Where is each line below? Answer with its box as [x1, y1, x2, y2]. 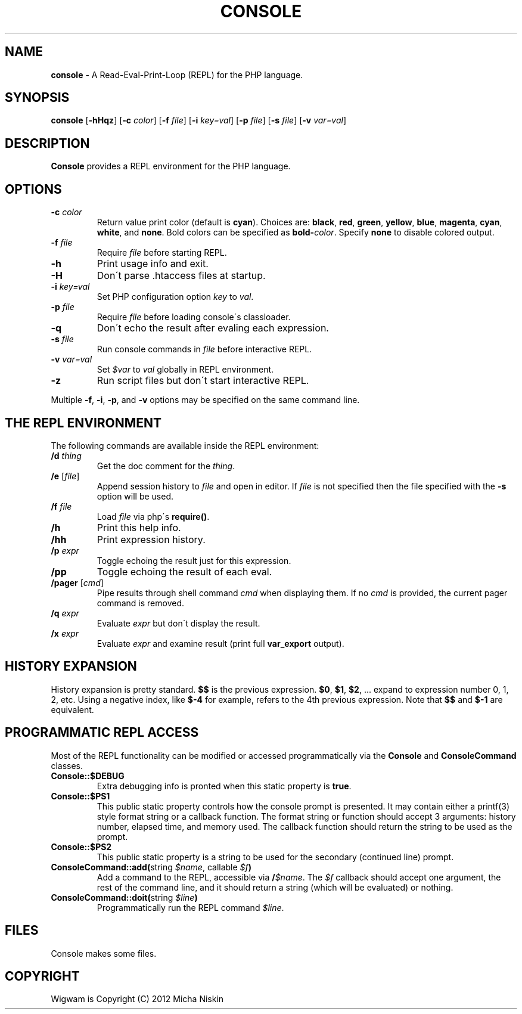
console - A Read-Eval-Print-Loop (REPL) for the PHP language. [51, 69, 303, 80]
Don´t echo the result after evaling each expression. [97, 322, 329, 334]
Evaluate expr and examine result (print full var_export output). [97, 638, 344, 649]
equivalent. [51, 704, 94, 715]
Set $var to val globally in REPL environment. [97, 364, 274, 375]
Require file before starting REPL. [97, 247, 227, 258]
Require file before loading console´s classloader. [97, 312, 291, 323]
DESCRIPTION [5, 135, 90, 151]
